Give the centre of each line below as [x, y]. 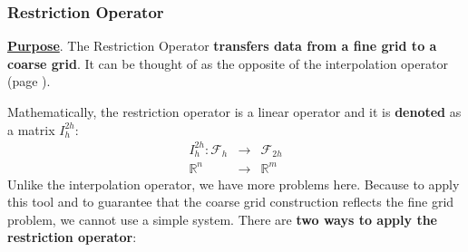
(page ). [29, 81]
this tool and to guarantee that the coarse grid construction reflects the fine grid [231, 202]
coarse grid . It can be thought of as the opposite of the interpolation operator [228, 63]
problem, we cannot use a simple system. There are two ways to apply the [222, 219]
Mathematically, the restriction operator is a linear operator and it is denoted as [234, 111]
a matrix [31, 129]
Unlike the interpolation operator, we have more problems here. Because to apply [234, 184]
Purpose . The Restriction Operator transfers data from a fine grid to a [222, 46]
